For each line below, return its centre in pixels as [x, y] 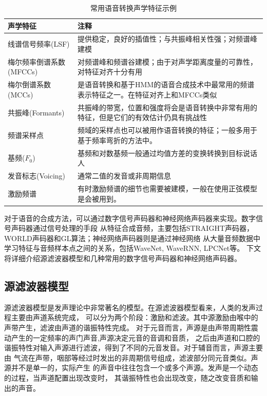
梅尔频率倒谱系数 [36, 61]
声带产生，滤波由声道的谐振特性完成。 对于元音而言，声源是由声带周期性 [128, 327]
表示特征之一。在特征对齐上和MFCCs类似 [147, 94]
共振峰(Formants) [36, 112]
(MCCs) [21, 94]
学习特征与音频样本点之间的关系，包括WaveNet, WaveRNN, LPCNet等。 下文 [132, 248]
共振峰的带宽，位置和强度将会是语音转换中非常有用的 [168, 107]
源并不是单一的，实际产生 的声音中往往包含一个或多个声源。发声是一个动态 [131, 368]
